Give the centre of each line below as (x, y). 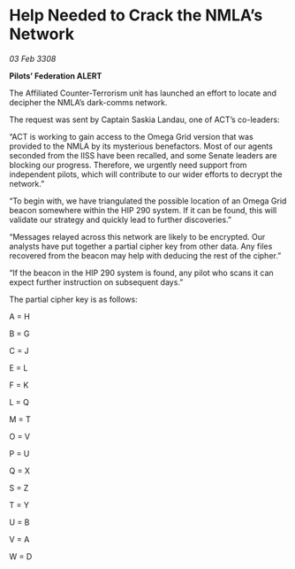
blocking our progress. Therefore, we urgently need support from (128, 165)
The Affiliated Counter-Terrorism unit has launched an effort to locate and (143, 93)
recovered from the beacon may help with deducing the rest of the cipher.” (145, 255)
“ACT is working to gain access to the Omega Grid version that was (131, 136)
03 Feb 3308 (33, 58)
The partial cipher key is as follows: (74, 299)
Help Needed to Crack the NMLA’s (136, 15)
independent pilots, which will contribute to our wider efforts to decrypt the (146, 174)
